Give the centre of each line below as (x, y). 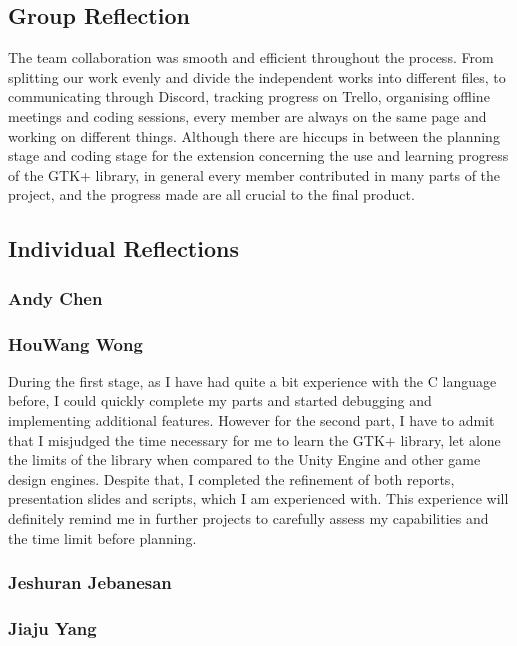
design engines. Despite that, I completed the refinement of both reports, (231, 478)
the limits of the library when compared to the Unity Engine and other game (244, 459)
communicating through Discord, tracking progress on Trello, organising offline (249, 96)
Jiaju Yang (52, 627)
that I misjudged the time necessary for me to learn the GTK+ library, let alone (254, 439)
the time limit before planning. (102, 537)
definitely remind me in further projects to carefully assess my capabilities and (248, 517)
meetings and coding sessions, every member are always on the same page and (247, 115)
